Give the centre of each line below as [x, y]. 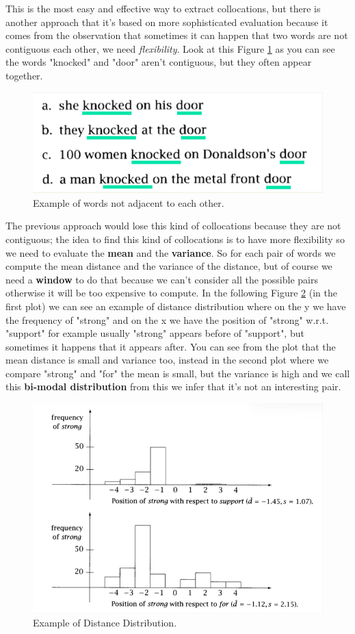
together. [24, 75]
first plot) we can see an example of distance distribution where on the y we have [176, 306]
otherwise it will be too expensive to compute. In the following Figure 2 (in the [171, 293]
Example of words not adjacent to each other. [129, 202]
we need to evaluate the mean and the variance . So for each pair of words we [171, 252]
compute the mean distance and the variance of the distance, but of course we [169, 266]
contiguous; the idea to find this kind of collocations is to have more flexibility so [175, 239]
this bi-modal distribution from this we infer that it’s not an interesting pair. [173, 386]
